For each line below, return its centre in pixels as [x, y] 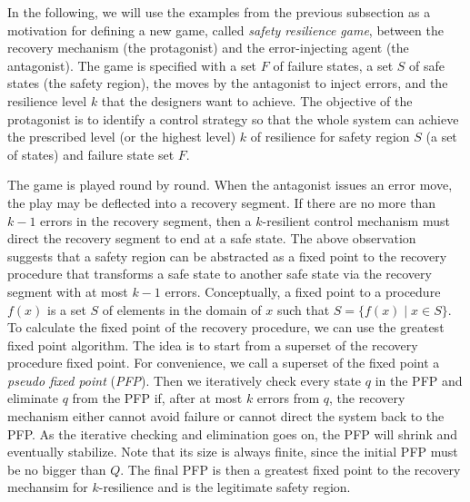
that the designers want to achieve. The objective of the [257, 100]
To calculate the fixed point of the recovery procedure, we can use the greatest [226, 327]
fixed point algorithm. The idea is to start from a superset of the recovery [213, 345]
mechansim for [48, 487]
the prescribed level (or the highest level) [122, 137]
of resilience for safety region [330, 137]
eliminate [33, 398]
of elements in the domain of [182, 309]
